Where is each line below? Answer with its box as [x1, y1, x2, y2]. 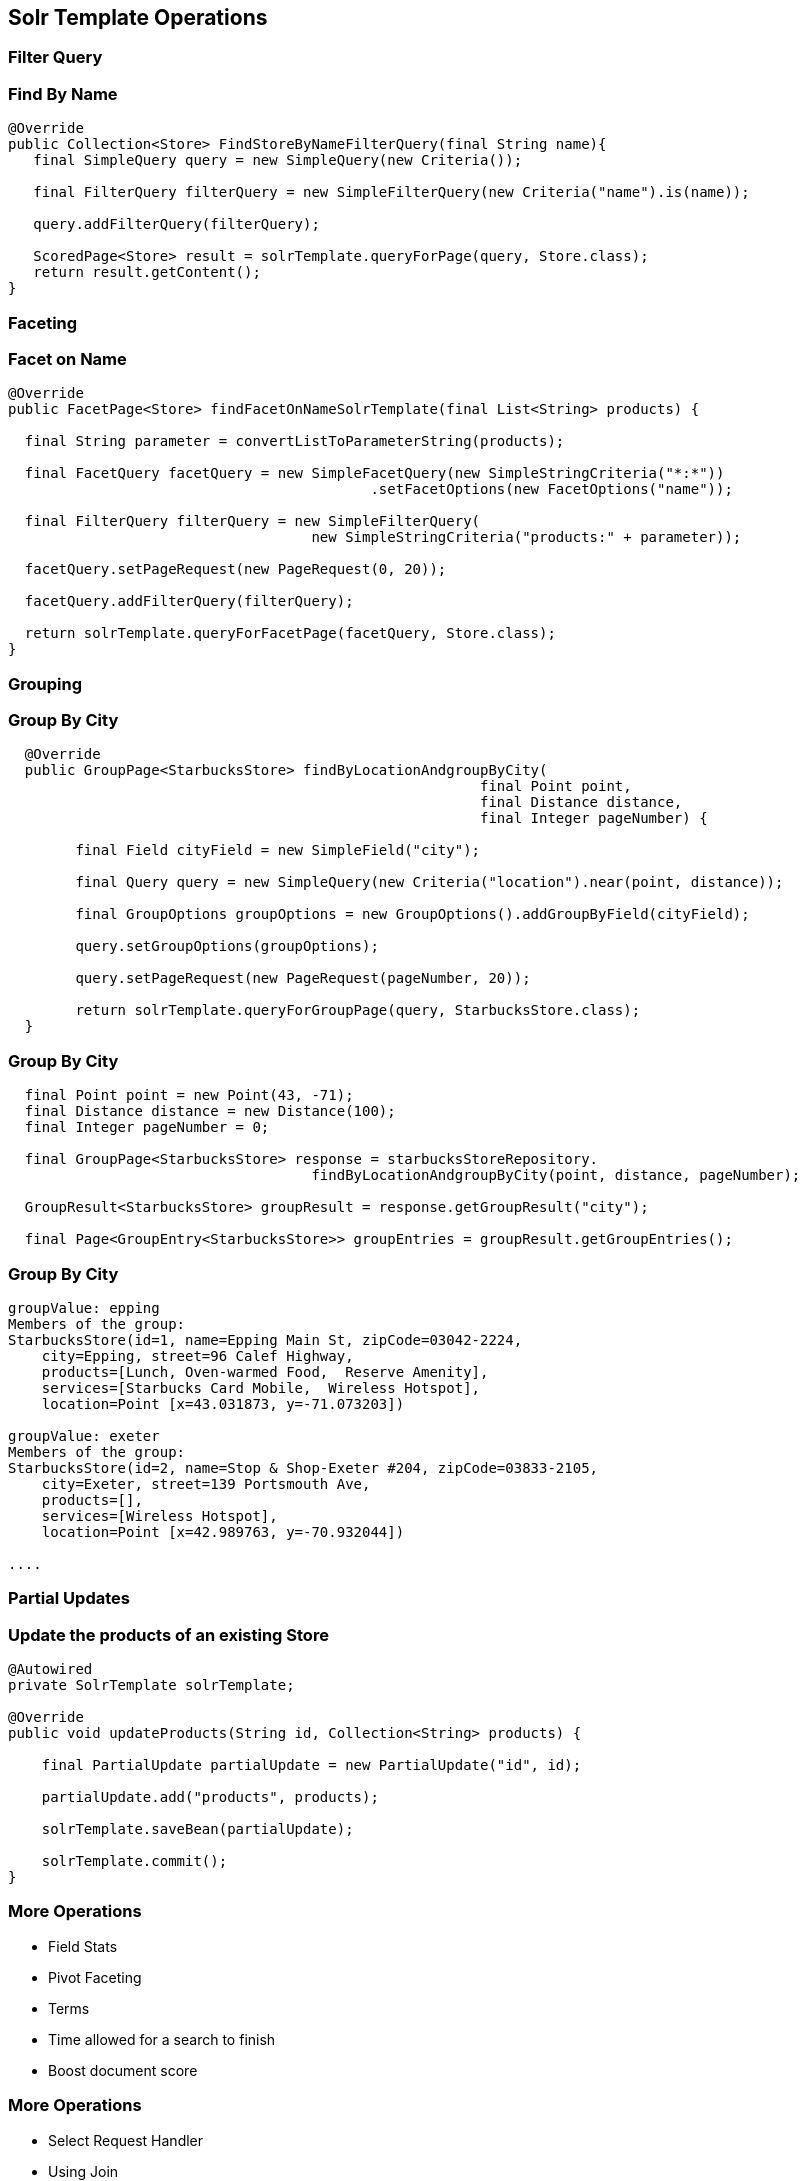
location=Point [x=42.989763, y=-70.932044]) [41, 1523, 405, 1540]
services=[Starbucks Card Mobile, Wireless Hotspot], [41, 1379, 481, 1396]
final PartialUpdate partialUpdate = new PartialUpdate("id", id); [41, 1757, 582, 1774]
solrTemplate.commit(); [41, 1853, 228, 1870]
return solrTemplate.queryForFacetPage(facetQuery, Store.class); [24, 625, 556, 642]
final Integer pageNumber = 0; [24, 1119, 270, 1136]
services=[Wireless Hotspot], [41, 1507, 278, 1524]
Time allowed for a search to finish [48, 2030, 276, 2048]
